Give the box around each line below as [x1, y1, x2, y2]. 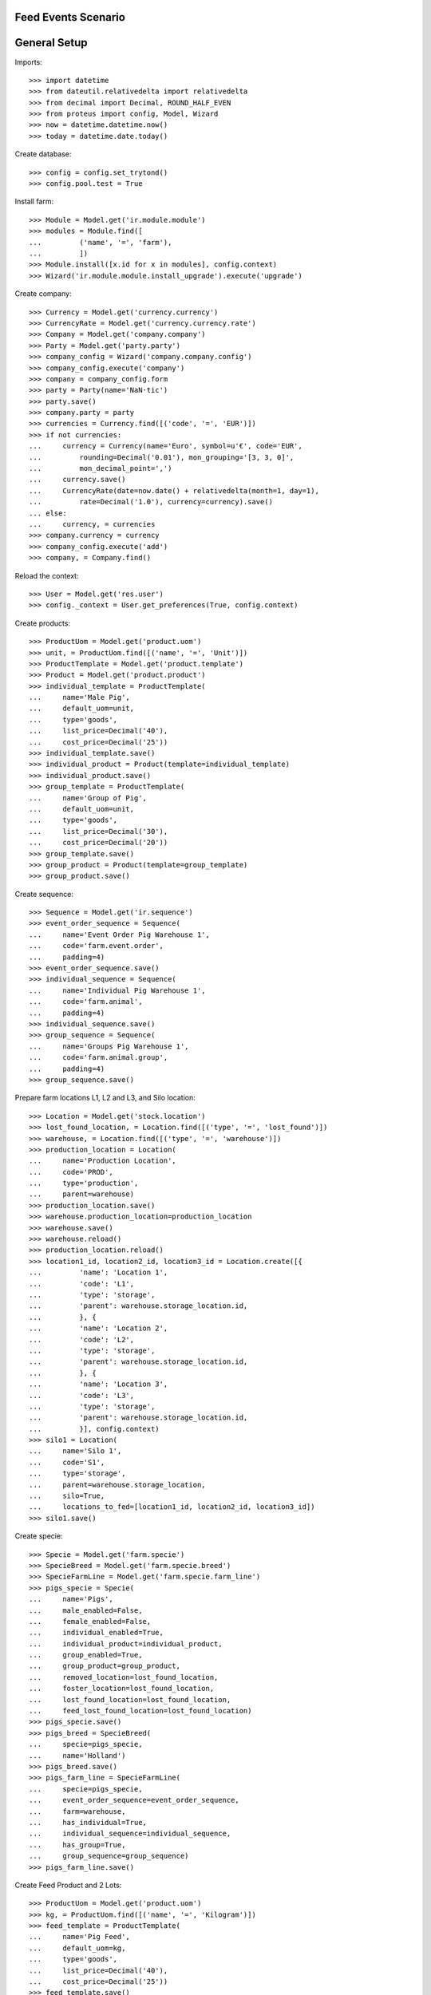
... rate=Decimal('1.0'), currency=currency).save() [29, 497, 273, 507]
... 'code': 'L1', [29, 1279, 135, 1288]
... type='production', [29, 1179, 139, 1188]
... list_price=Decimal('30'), [29, 827, 168, 836]
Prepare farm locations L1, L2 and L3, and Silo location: [14, 1093, 196, 1103]
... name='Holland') [29, 1751, 126, 1760]
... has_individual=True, [29, 1818, 148, 1827]
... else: [29, 508, 67, 518]
